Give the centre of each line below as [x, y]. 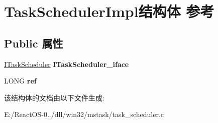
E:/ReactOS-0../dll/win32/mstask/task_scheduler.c [84, 114]
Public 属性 [34, 43]
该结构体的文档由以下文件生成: [54, 97]
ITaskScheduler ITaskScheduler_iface [67, 64]
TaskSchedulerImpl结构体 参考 [109, 11]
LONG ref [20, 81]
